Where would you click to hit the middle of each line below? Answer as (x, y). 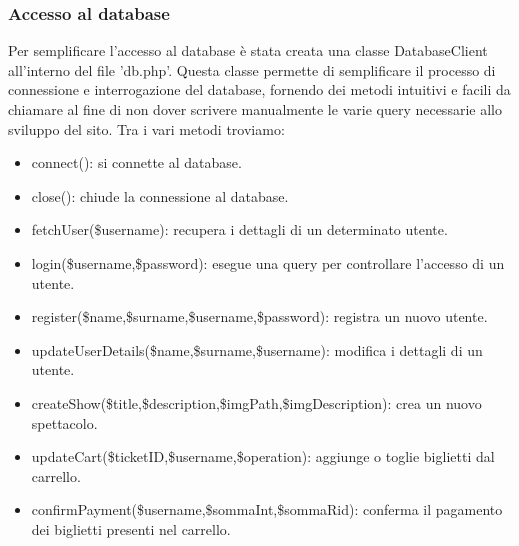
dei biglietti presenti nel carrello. (131, 528)
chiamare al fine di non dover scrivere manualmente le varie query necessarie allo (255, 109)
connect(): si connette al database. (136, 162)
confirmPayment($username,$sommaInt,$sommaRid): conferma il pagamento (267, 509)
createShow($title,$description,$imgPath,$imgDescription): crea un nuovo (256, 402)
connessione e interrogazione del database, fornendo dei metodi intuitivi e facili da (259, 89)
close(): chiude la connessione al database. (160, 195)
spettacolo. (64, 422)
